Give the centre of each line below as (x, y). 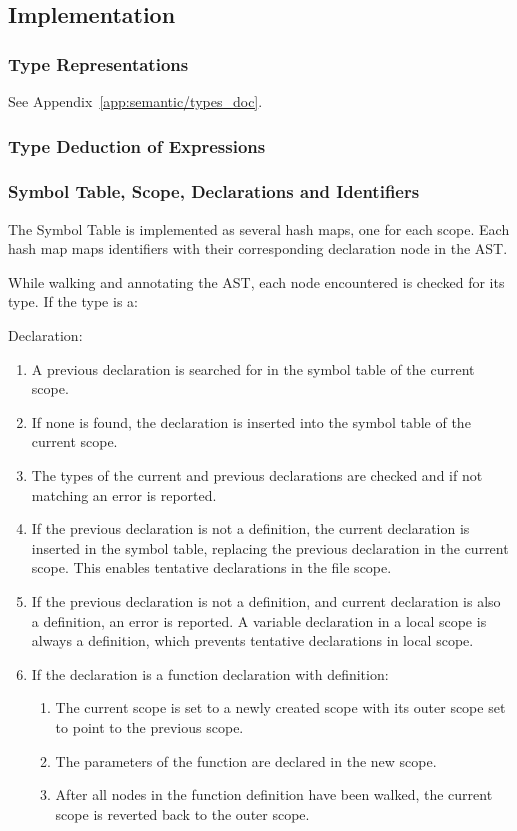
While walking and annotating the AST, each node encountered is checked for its (256, 281)
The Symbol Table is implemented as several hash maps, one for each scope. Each (259, 228)
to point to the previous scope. (149, 726)
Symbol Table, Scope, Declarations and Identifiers (214, 191)
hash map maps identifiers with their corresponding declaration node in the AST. (258, 248)
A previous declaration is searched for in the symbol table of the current (253, 368)
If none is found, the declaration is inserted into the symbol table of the (251, 421)
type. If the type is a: (73, 301)
